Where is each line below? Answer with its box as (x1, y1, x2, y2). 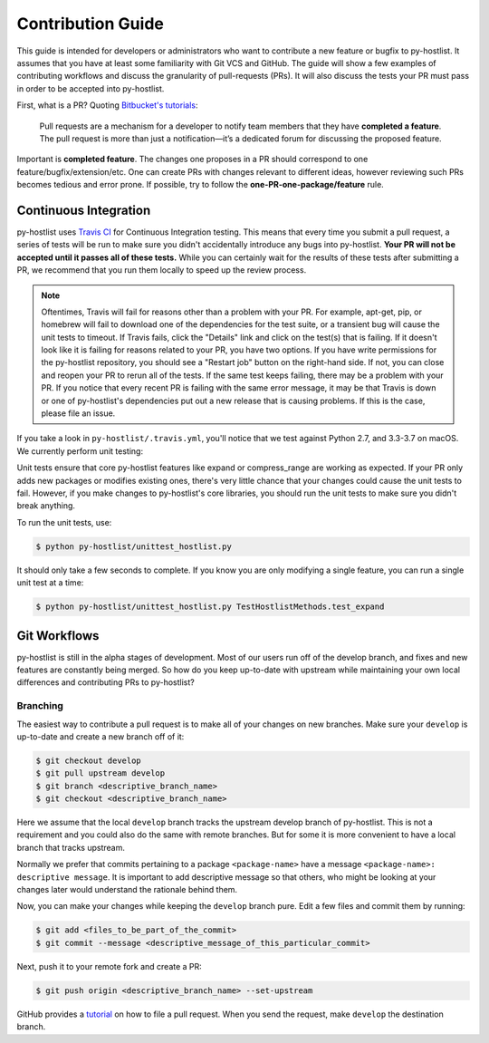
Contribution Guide (16, 14, 165, 34)
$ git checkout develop (35, 755, 142, 766)
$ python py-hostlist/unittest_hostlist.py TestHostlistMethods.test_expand (35, 602, 385, 612)
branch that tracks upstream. (16, 842, 126, 853)
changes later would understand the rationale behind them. (16, 884, 238, 895)
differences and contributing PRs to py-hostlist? (16, 677, 195, 688)
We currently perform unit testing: (16, 445, 144, 457)
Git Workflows (16, 628, 100, 643)
